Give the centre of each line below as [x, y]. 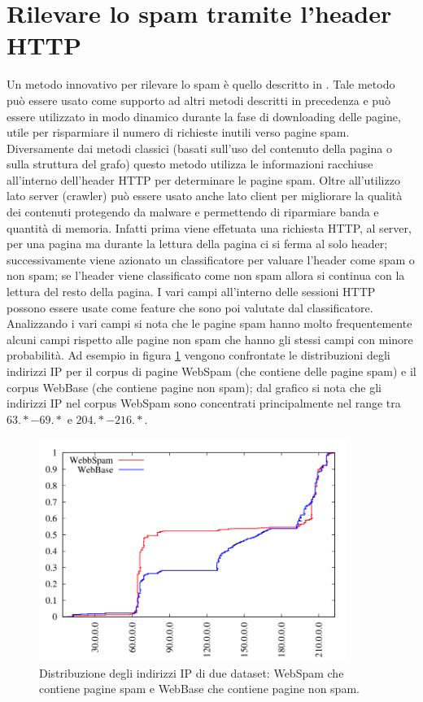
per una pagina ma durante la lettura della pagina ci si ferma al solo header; [197, 244]
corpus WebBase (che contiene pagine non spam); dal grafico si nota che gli [194, 387]
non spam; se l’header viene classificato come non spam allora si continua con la [206, 275]
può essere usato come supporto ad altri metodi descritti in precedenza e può [198, 100]
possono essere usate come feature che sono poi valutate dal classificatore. [190, 307]
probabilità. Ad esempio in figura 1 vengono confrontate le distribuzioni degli [198, 355]
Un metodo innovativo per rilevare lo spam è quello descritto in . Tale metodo [201, 84]
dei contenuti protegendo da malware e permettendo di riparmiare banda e [193, 212]
